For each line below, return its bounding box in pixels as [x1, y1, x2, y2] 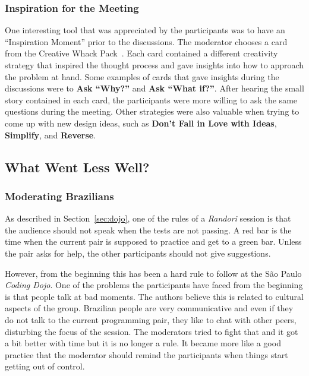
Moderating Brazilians [5, 188, 114, 203]
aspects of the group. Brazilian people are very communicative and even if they [5, 302, 294, 314]
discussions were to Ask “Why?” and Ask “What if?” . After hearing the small [5, 82, 304, 94]
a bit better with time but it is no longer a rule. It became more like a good [5, 337, 281, 349]
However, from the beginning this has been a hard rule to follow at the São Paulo [5, 267, 302, 279]
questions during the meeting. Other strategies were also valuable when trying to [5, 105, 299, 118]
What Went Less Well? [5, 157, 150, 176]
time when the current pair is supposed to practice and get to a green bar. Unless [5, 235, 302, 248]
